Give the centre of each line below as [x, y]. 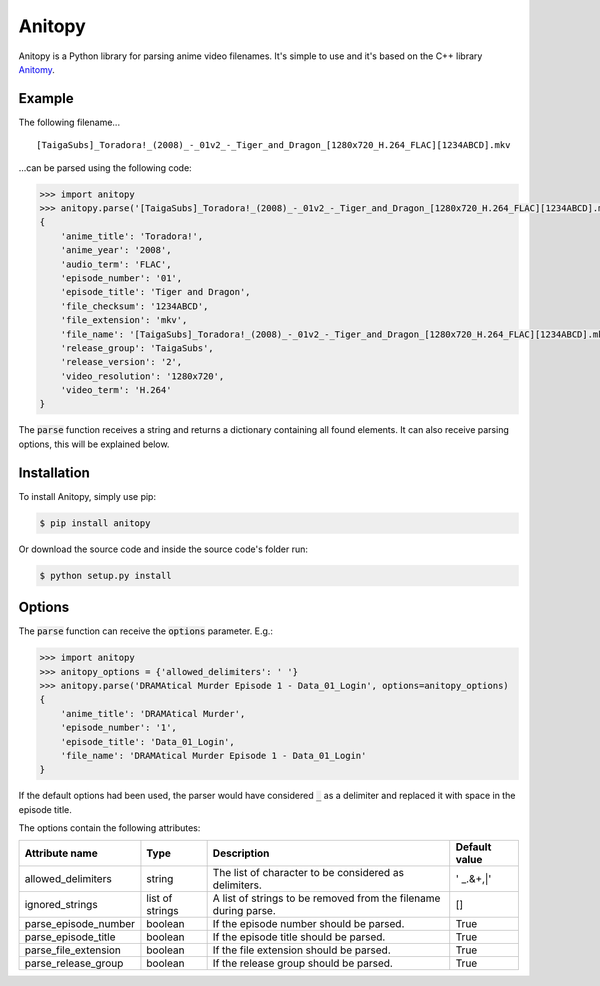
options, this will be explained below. [94, 444]
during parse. [244, 911]
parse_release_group [74, 963]
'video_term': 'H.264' [116, 390]
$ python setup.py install [105, 575]
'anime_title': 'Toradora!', [132, 236]
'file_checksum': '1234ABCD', [134, 306]
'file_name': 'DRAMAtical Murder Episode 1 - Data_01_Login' [213, 755]
